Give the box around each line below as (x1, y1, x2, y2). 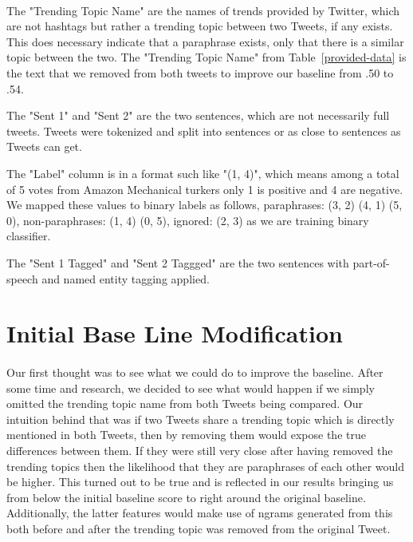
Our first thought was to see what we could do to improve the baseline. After (6, 364, 383, 381)
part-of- (352, 254, 390, 271)
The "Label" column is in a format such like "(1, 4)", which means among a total (6, 164, 399, 181)
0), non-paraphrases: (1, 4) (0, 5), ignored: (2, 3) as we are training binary (6, 212, 369, 228)
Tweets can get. (6, 138, 82, 155)
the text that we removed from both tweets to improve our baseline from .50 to (6, 64, 394, 81)
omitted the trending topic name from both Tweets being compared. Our (6, 395, 364, 412)
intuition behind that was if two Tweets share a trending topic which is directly (6, 410, 395, 427)
